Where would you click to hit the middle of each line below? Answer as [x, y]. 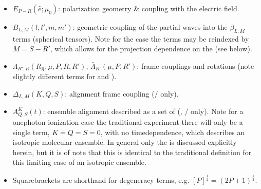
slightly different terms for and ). [64, 76]
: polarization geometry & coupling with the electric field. [149, 8]
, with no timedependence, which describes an [173, 132]
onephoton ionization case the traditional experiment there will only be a [128, 121]
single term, [31, 132]
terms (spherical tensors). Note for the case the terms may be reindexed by [131, 38]
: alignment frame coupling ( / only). [122, 94]
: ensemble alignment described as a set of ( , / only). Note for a [143, 111]
